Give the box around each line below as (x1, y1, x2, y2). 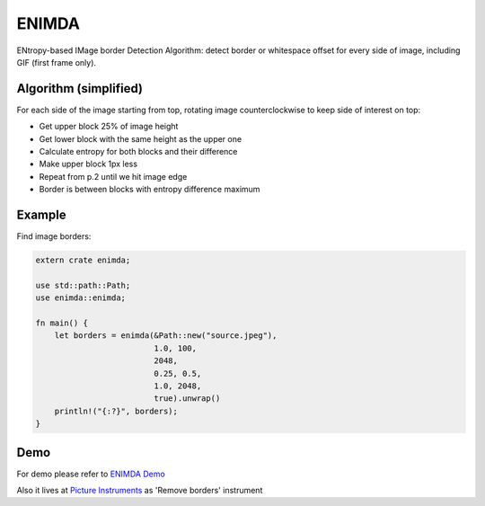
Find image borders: (16, 231, 92, 242)
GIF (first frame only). (16, 57, 97, 67)
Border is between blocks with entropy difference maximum (39, 184, 260, 195)
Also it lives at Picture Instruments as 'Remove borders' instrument (16, 485, 263, 496)
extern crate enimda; (35, 255, 131, 265)
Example (16, 208, 66, 222)
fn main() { (35, 318, 89, 328)
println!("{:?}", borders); (54, 405, 179, 416)
